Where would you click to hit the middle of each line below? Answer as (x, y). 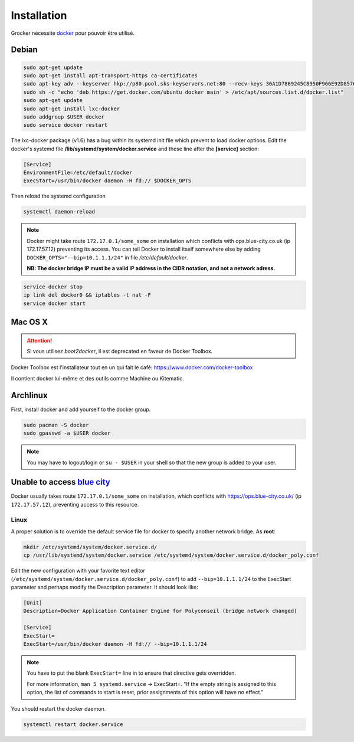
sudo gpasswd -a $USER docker (67, 433)
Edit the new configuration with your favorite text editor (78, 571)
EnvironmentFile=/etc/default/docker (78, 173)
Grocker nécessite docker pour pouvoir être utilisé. (73, 33)
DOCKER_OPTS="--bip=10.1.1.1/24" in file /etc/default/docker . (107, 257)
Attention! (40, 340)
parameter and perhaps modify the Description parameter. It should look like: (104, 587)
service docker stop (53, 287)
